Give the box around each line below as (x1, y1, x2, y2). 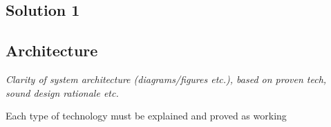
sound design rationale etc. (6, 85, 119, 100)
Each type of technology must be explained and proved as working (6, 108, 287, 123)
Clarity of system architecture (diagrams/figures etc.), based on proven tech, (6, 71, 327, 86)
